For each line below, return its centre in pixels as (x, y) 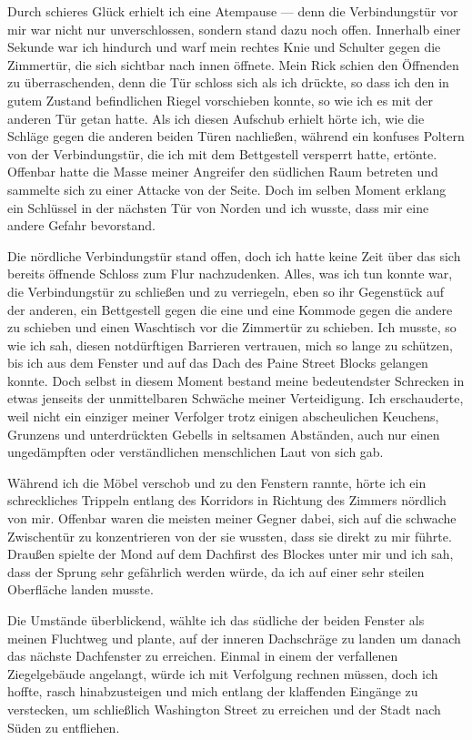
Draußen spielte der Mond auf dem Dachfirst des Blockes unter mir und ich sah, (231, 554)
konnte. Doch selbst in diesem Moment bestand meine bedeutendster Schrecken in (236, 380)
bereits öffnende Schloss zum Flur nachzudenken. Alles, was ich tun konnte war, (230, 274)
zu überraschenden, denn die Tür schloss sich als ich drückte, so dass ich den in (228, 82)
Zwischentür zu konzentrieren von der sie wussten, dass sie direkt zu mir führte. (230, 536)
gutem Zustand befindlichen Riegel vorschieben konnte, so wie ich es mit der (220, 100)
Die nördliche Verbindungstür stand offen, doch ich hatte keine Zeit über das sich (234, 255)
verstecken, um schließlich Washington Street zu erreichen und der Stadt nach (224, 709)
